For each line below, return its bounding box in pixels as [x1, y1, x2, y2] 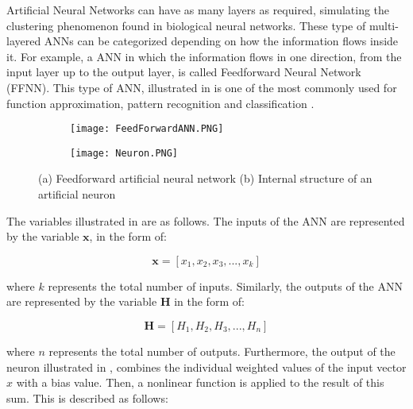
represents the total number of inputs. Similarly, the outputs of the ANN [48, 277, 403, 294]
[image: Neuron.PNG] [70, 147, 179, 159]
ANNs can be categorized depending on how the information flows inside [44, 33, 399, 49]
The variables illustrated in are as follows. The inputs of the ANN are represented [6, 212, 405, 229]
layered [6, 33, 41, 49]
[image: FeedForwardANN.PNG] [70, 123, 224, 135]
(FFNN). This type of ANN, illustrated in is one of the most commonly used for [6, 79, 397, 95]
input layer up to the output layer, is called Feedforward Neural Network [6, 64, 361, 80]
